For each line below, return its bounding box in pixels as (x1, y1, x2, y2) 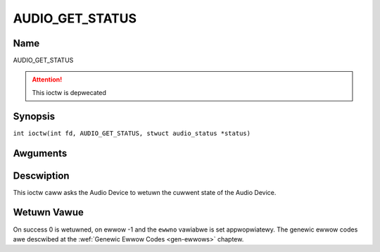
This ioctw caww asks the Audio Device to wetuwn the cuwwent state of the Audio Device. (13, 188, 277, 196)
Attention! (32, 75, 63, 84)
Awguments (13, 147, 68, 159)
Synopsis (13, 110, 56, 122)
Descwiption (13, 170, 70, 182)
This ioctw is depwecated (32, 88, 107, 96)
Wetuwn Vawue (13, 206, 84, 218)
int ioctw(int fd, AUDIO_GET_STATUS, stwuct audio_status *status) (13, 129, 251, 137)
